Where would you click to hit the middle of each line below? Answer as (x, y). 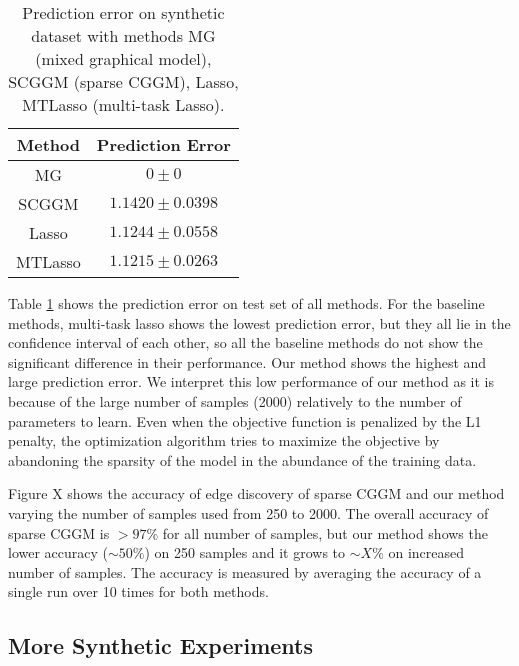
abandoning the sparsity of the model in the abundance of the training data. (242, 459)
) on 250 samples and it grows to (245, 552)
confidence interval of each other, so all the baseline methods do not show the (245, 342)
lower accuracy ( (58, 552)
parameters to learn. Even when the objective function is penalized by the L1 (245, 420)
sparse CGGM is (59, 532)
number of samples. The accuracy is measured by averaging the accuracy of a (245, 571)
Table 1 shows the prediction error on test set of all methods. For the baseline (246, 303)
